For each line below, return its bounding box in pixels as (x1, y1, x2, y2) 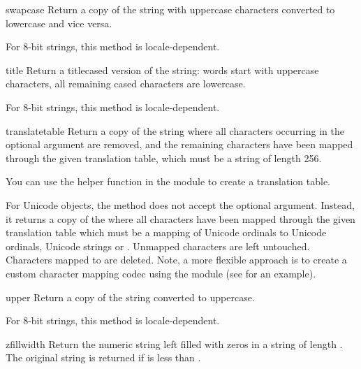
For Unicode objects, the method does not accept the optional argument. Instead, (6, 197, 355, 212)
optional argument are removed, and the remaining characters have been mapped (6, 137, 353, 152)
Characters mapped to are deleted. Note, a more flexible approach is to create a (6, 252, 347, 267)
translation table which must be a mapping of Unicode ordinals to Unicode (6, 225, 327, 240)
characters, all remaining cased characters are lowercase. (6, 76, 246, 91)
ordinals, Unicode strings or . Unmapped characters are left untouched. (6, 238, 310, 253)
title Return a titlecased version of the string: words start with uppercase (6, 62, 319, 77)
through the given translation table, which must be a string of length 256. (6, 150, 322, 165)
